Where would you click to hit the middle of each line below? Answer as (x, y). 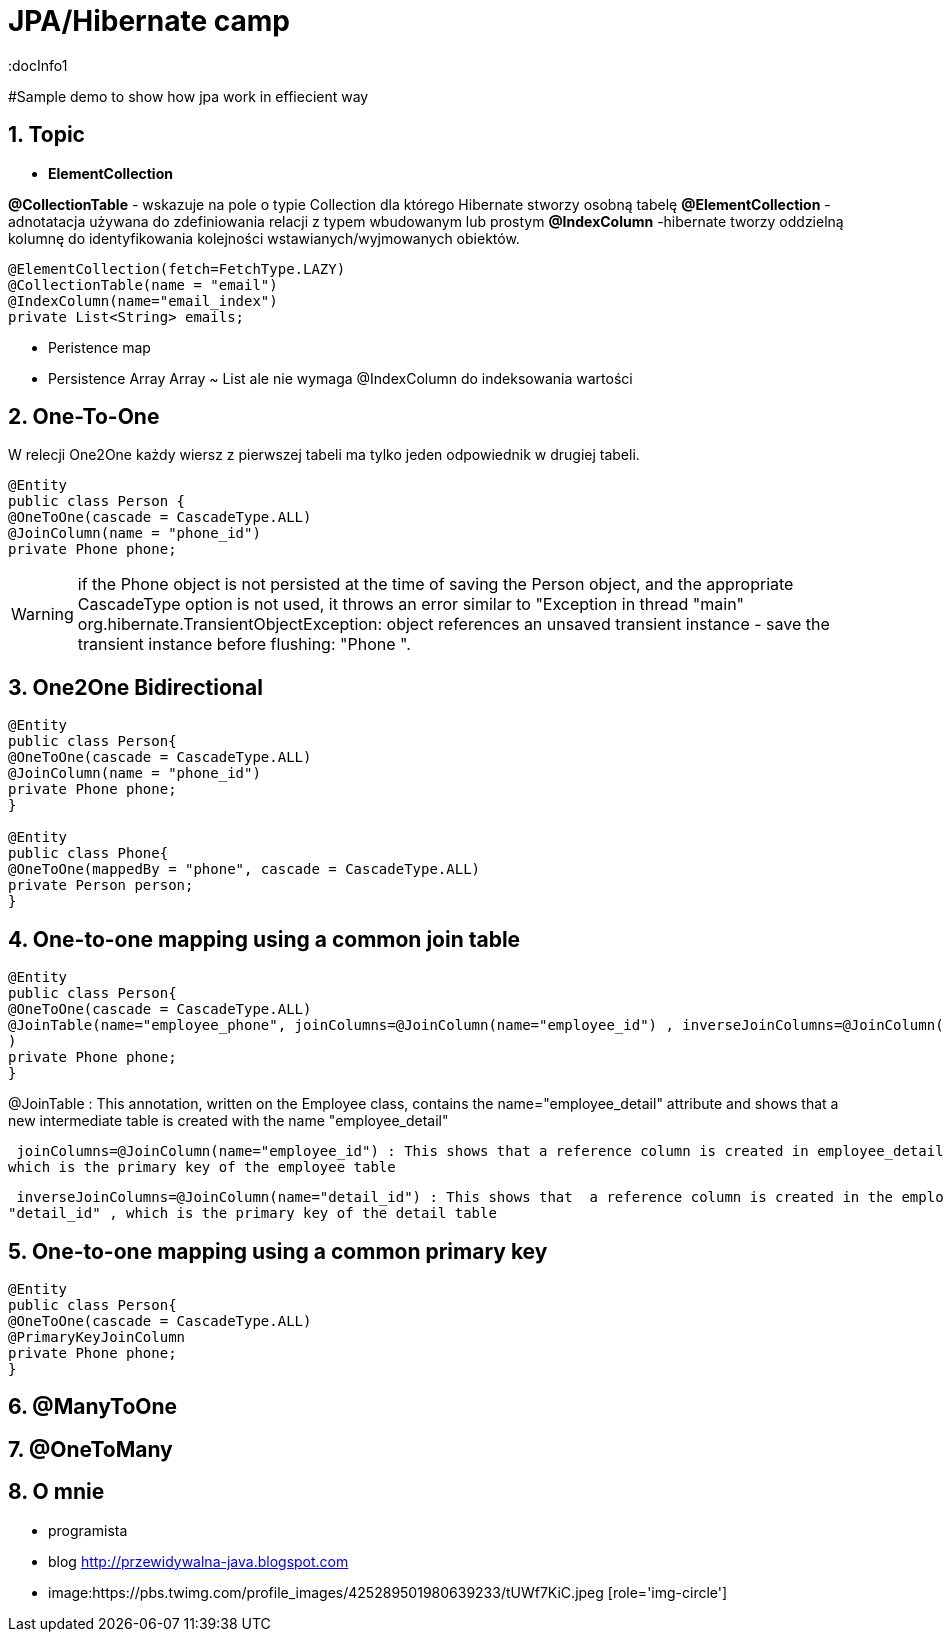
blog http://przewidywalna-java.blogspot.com (198, 1561)
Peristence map (99, 347)
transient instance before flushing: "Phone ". (244, 644)
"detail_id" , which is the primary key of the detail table (252, 1213)
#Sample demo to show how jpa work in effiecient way (188, 96)
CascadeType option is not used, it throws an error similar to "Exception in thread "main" (411, 604)
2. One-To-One (84, 417)
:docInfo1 (38, 65)
